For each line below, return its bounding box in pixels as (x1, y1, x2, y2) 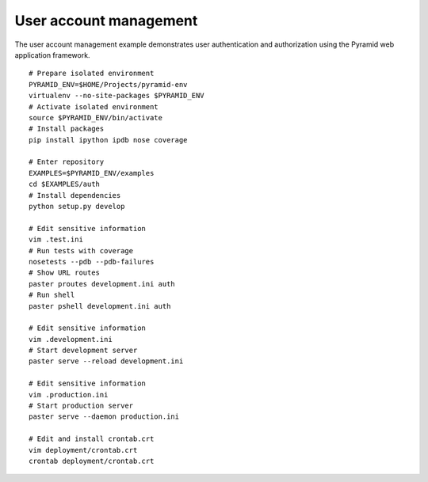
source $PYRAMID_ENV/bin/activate (29, 113, 162, 122)
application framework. (14, 50, 90, 59)
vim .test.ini (29, 235, 83, 245)
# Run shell (29, 290, 75, 300)
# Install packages (29, 124, 105, 134)
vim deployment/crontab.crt (29, 446, 138, 454)
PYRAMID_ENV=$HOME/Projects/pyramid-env (29, 80, 188, 89)
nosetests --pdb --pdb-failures (29, 257, 155, 266)
